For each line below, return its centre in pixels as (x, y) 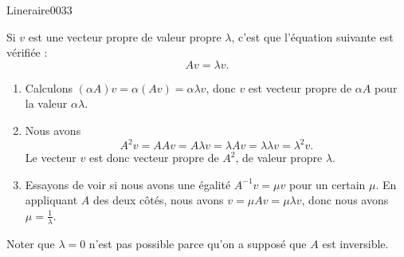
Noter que (31, 243)
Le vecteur (51, 158)
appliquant (51, 200)
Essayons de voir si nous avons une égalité (128, 184)
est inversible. (355, 243)
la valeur (46, 103)
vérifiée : (27, 52)
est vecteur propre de (300, 87)
